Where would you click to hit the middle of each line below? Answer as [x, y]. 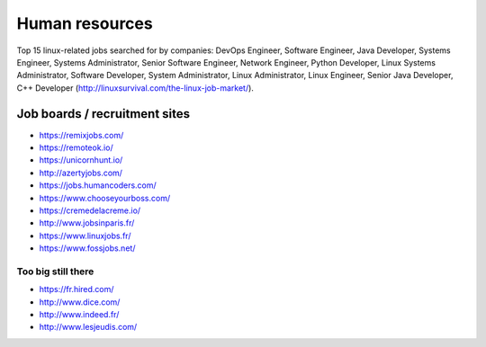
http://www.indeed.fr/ [79, 315]
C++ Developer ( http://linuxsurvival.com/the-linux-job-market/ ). [135, 88]
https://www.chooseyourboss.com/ [105, 198]
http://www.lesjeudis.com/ [88, 327]
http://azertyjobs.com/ [81, 173]
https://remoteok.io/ [76, 147]
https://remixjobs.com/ [81, 135]
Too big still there [55, 271]
